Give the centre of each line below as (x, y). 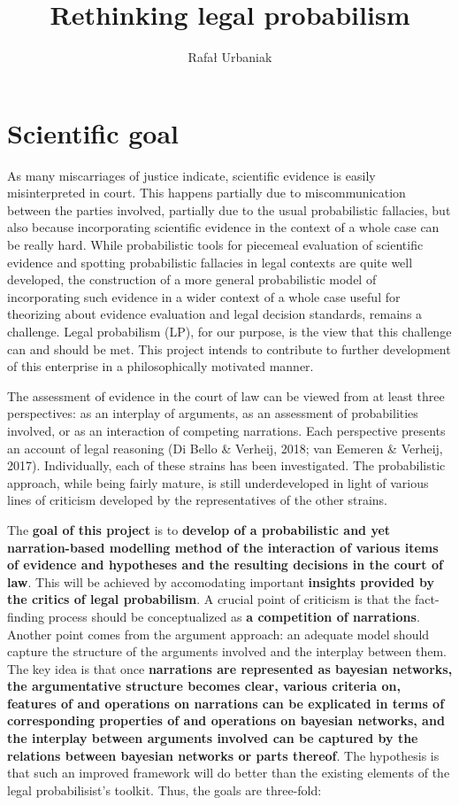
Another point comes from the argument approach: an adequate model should (218, 634)
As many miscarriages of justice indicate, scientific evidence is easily (191, 175)
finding (26, 616)
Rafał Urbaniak (230, 57)
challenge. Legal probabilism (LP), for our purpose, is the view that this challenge (229, 331)
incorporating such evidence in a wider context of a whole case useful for (204, 296)
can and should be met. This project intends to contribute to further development (229, 348)
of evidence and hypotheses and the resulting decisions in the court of (225, 565)
